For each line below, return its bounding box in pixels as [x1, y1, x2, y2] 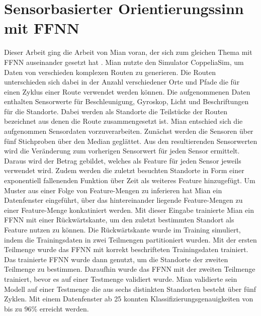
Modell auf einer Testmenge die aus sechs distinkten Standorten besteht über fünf [4, 283, 256, 294]
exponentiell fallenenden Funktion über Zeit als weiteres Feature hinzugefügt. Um [4, 175, 255, 186]
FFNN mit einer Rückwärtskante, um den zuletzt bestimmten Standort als [4, 214, 234, 225]
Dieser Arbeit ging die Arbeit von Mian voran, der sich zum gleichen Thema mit [4, 47, 252, 57]
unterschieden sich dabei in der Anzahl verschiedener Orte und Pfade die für [4, 76, 240, 87]
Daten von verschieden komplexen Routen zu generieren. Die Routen [4, 66, 216, 77]
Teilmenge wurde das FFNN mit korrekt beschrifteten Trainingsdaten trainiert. [4, 244, 248, 255]
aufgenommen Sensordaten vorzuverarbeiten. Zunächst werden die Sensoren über [4, 126, 253, 136]
